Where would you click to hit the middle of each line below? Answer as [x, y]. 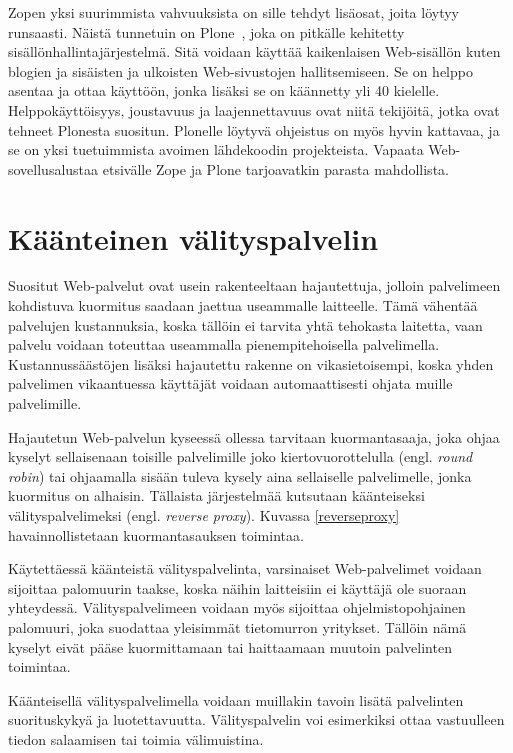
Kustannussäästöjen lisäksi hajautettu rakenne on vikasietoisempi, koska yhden [251, 363]
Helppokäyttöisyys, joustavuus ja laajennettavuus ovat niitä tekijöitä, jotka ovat [254, 109]
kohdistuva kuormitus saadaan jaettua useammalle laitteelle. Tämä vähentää [243, 305]
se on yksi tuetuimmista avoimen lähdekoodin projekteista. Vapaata [216, 149]
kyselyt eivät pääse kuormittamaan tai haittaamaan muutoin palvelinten [230, 646]
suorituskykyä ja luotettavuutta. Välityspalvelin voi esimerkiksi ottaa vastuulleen [256, 719]
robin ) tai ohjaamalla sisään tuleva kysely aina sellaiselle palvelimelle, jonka [240, 475]
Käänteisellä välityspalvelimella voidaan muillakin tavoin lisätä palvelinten [236, 699]
